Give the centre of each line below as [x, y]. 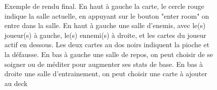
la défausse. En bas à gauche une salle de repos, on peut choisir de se [109, 54]
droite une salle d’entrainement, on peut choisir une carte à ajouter [106, 74]
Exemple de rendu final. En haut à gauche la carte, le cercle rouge [104, 6]
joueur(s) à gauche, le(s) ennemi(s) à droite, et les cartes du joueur [106, 35]
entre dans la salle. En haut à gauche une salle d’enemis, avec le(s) [105, 25]
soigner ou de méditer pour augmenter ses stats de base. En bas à [104, 64]
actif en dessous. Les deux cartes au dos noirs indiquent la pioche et [107, 45]
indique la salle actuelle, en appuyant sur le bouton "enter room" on [107, 15]
